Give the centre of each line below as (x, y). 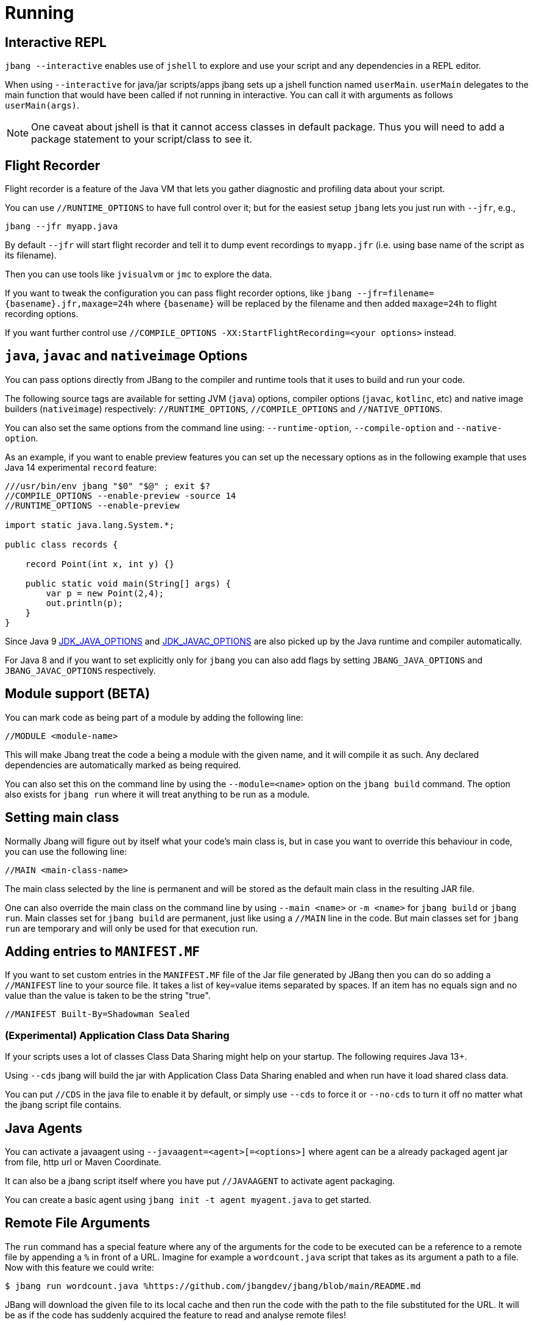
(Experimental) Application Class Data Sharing (117, 1035)
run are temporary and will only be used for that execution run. (132, 928)
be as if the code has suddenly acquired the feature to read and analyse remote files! (175, 1315)
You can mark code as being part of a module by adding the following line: (154, 717)
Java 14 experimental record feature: (81, 467)
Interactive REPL (56, 42)
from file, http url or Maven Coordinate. (83, 1162)
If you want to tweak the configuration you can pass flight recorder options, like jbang (178, 293)
